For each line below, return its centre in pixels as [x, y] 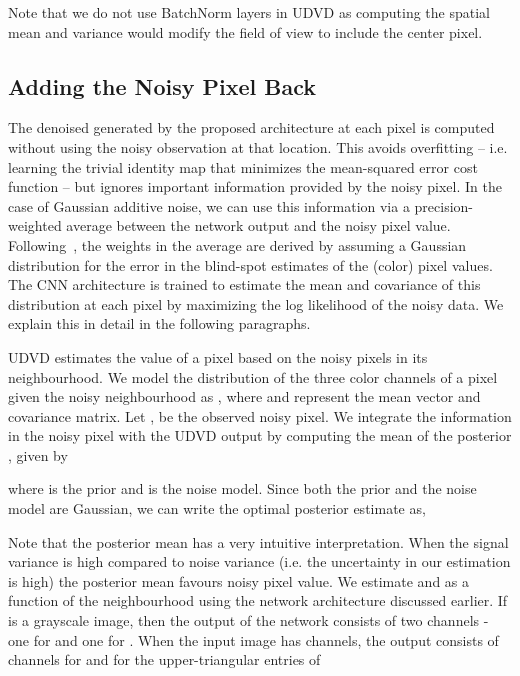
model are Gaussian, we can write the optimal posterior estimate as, [217, 508]
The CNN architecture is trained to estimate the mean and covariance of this [244, 284]
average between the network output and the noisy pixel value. [258, 225]
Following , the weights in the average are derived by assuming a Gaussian [237, 244]
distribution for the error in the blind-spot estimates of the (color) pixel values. [250, 264]
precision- [444, 205]
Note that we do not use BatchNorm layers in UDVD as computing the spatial [249, 12]
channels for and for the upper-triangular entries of [164, 659]
